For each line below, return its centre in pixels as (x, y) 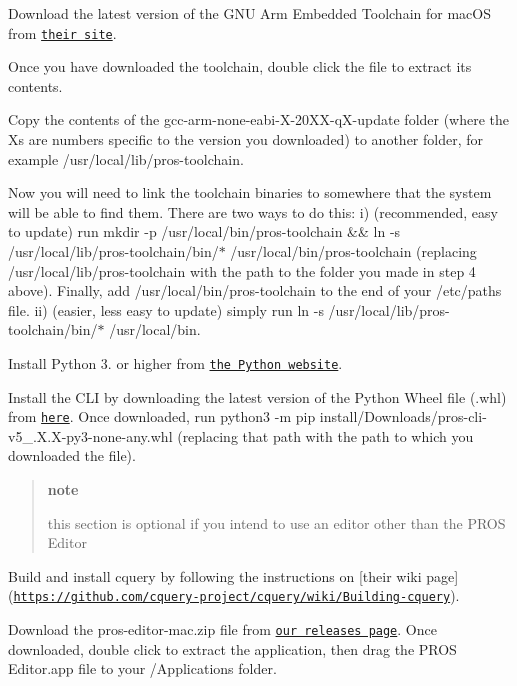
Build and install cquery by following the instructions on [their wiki (215, 575)
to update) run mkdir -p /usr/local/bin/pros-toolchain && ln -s (204, 231)
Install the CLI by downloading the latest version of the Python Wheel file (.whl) (257, 396)
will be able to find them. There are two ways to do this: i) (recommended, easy (253, 211)
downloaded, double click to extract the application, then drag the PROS (232, 648)
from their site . (62, 32)
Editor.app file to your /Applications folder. (142, 668)
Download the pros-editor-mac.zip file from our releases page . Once (222, 629)
